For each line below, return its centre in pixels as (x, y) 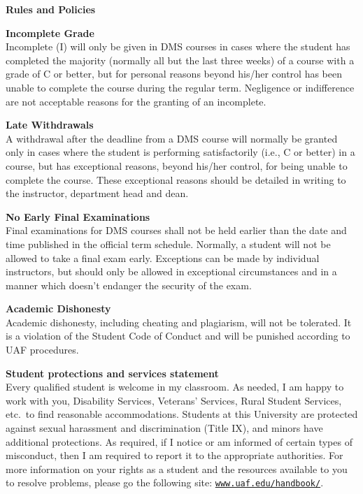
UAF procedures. (42, 350)
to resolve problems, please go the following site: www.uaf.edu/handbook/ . (165, 482)
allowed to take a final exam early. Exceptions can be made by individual (163, 257)
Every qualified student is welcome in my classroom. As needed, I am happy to (175, 387)
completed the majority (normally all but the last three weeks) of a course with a (180, 60)
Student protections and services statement (112, 373)
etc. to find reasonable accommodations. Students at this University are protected (182, 414)
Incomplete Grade (50, 32)
